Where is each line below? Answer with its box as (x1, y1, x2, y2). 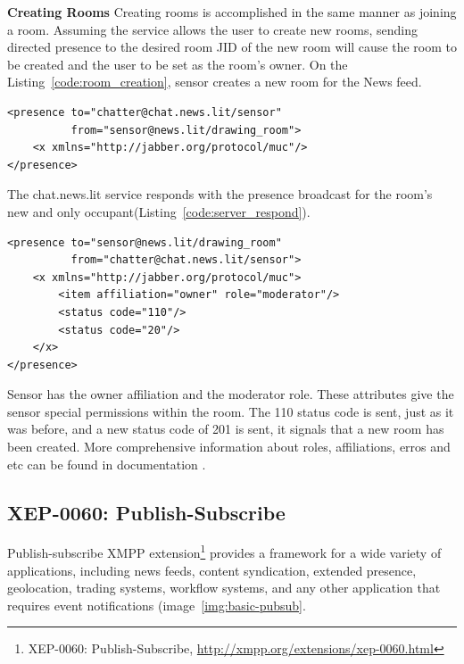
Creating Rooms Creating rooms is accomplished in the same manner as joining (7, 3, 457, 21)
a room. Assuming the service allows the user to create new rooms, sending (7, 20, 418, 38)
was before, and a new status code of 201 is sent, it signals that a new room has (7, 419, 444, 438)
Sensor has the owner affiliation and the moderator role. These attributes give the (7, 385, 454, 403)
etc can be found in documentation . (7, 454, 206, 473)
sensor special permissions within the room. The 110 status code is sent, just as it (7, 402, 454, 420)
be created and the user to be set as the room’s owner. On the (7, 54, 348, 73)
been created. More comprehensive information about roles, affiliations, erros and (7, 437, 451, 456)
